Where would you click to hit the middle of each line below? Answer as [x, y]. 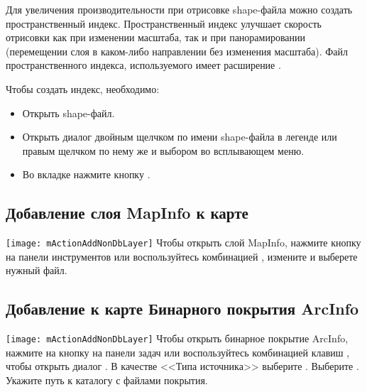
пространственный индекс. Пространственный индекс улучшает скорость [164, 23]
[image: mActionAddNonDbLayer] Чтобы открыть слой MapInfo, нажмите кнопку [183, 243]
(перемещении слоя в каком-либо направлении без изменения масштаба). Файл [177, 51]
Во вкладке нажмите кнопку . [86, 174]
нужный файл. [37, 270]
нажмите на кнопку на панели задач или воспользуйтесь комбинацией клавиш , [178, 352]
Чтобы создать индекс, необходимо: [83, 88]
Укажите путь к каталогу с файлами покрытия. [107, 380]
